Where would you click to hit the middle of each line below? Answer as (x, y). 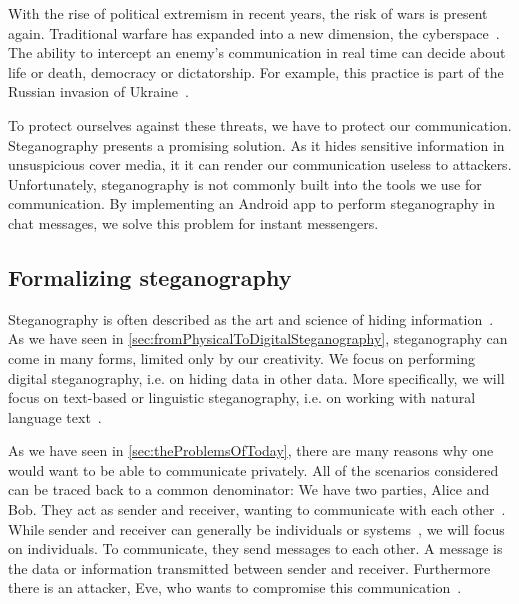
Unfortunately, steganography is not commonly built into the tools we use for (245, 183)
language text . (55, 416)
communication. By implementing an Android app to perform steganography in (251, 203)
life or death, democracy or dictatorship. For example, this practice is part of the (256, 71)
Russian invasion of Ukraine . (98, 91)
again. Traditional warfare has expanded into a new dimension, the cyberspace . (254, 32)
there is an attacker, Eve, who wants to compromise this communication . (235, 587)
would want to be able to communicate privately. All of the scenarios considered (253, 469)
